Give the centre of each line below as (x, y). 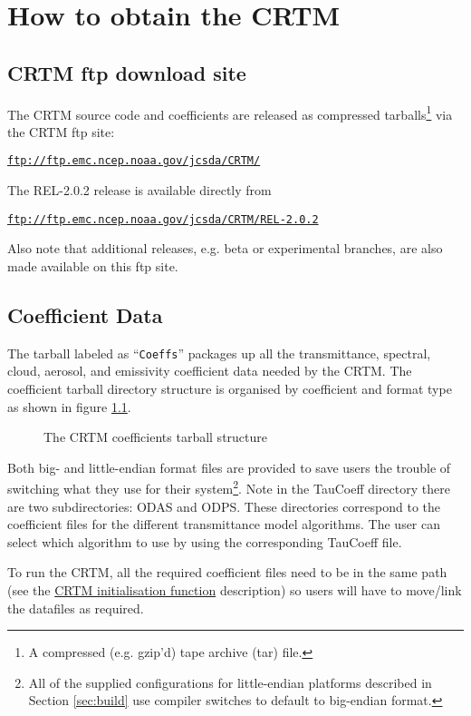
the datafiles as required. (76, 608)
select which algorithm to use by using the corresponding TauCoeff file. (205, 541)
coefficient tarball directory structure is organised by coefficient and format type (230, 388)
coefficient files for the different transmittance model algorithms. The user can (224, 524)
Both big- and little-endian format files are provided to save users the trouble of (229, 467)
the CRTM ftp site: (61, 131)
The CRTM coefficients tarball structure (156, 437)
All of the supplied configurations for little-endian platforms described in (230, 682)
